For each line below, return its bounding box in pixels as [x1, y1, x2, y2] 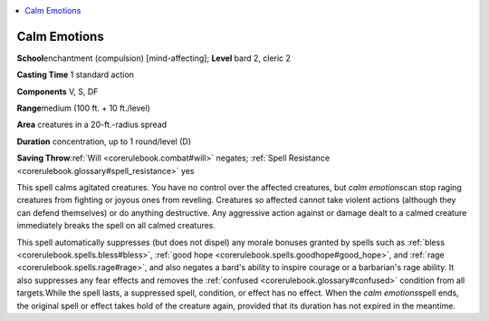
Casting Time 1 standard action [16, 69, 135, 81]
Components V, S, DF [16, 86, 99, 97]
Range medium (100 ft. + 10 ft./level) [16, 102, 151, 113]
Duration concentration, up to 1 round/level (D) [16, 136, 192, 147]
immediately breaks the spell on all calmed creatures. [16, 220, 216, 231]
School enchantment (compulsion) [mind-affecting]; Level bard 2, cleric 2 [16, 53, 292, 63]
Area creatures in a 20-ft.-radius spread [16, 119, 168, 131]
